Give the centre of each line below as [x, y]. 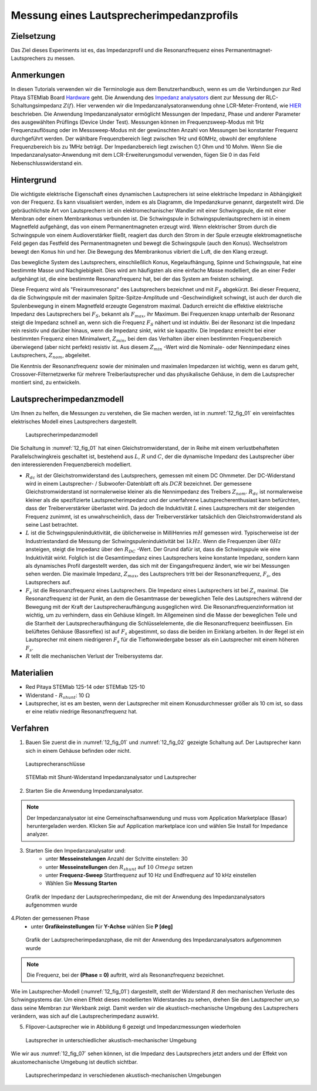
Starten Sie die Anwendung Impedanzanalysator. [85, 790]
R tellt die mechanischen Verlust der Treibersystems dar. [95, 656]
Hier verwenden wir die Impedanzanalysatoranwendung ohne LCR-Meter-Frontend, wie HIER [189, 106]
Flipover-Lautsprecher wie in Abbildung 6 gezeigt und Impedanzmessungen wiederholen [133, 1027]
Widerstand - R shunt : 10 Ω [58, 696]
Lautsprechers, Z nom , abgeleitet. [51, 356]
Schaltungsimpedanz [36, 106]
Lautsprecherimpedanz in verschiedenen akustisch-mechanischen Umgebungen [123, 1075]
